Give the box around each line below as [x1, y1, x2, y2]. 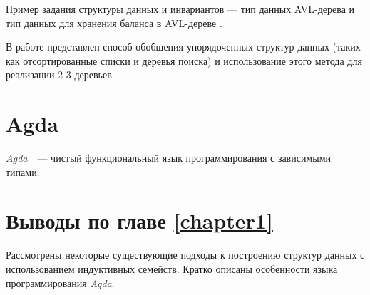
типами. [6, 164, 40, 179]
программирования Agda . [6, 275, 115, 290]
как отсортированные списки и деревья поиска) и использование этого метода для [6, 53, 362, 68]
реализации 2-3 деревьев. [6, 67, 115, 82]
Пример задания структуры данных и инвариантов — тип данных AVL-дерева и [6, 1, 355, 16]
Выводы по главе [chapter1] [6, 206, 273, 235]
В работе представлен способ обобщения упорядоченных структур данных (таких [6, 39, 361, 54]
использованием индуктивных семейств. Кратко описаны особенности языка [6, 262, 338, 276]
